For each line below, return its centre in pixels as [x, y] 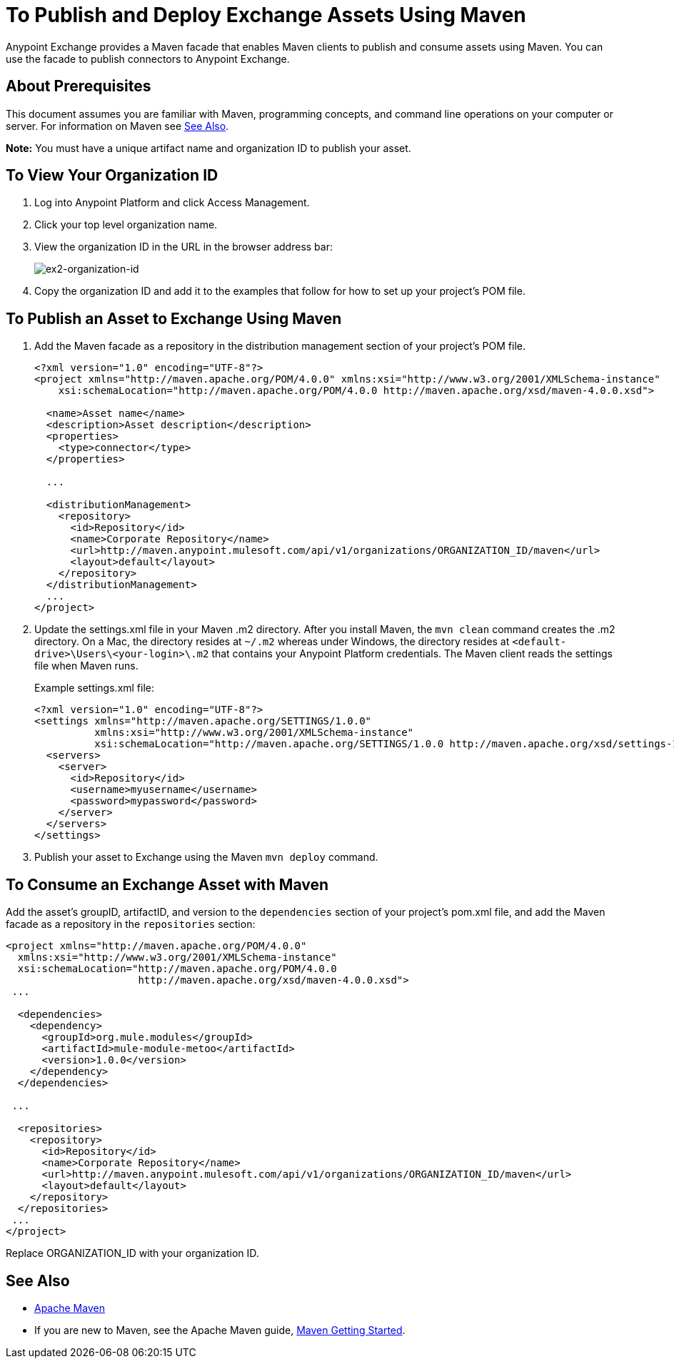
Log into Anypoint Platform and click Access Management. [172, 203]
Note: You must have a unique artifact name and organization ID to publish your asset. [208, 148]
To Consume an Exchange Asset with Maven [167, 884]
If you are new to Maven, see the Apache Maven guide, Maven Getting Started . [220, 1330]
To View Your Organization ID [112, 176]
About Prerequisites [79, 86]
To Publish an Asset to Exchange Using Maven [174, 318]
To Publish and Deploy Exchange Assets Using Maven [266, 15]
